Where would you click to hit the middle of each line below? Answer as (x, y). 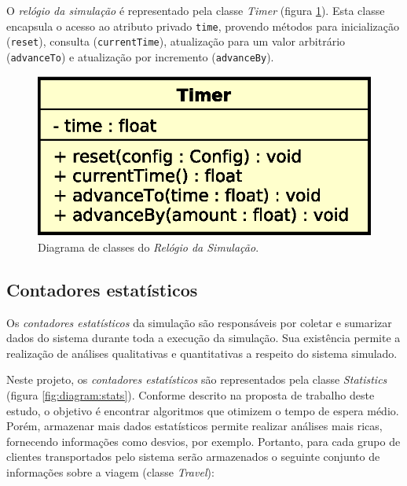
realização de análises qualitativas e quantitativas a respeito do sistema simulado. (202, 353)
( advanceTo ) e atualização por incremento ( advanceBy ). (140, 56)
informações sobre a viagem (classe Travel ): (110, 471)
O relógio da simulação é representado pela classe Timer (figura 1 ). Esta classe (196, 10)
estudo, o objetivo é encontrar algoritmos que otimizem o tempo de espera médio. (203, 410)
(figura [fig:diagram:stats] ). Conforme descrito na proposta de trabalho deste (191, 394)
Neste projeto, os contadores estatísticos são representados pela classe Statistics (197, 379)
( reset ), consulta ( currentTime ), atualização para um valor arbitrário (176, 41)
